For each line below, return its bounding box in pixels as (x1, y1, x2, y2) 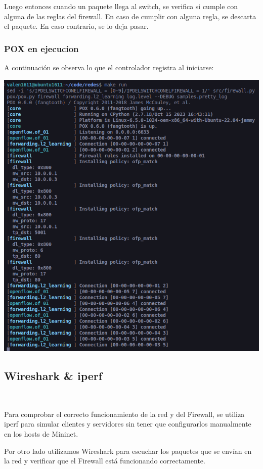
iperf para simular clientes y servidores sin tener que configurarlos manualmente (4, 418, 251, 429)
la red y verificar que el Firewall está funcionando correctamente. (4, 455, 205, 466)
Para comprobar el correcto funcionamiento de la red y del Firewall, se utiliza (4, 408, 245, 419)
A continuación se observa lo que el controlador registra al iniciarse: (4, 62, 214, 72)
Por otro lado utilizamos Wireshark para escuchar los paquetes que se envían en (4, 445, 252, 456)
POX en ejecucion (4, 42, 79, 55)
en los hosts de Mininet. (4, 428, 78, 439)
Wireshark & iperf (4, 368, 103, 384)
